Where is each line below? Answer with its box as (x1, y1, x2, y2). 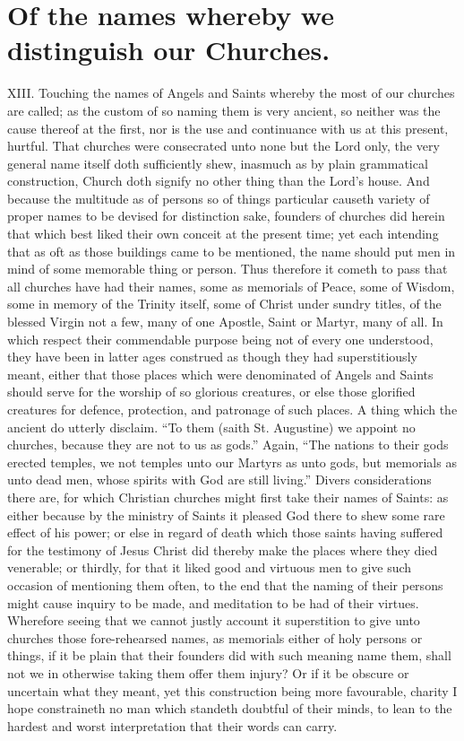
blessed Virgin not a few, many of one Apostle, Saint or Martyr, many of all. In (7, 312, 443, 331)
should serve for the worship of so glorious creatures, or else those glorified (7, 382, 416, 401)
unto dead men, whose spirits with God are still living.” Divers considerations (7, 470, 432, 489)
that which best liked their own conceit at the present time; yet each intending (7, 224, 439, 243)
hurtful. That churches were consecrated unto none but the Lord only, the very (7, 136, 440, 155)
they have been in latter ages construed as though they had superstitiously (7, 347, 417, 366)
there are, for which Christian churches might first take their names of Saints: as (7, 487, 449, 506)
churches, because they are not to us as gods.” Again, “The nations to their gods (7, 435, 449, 454)
